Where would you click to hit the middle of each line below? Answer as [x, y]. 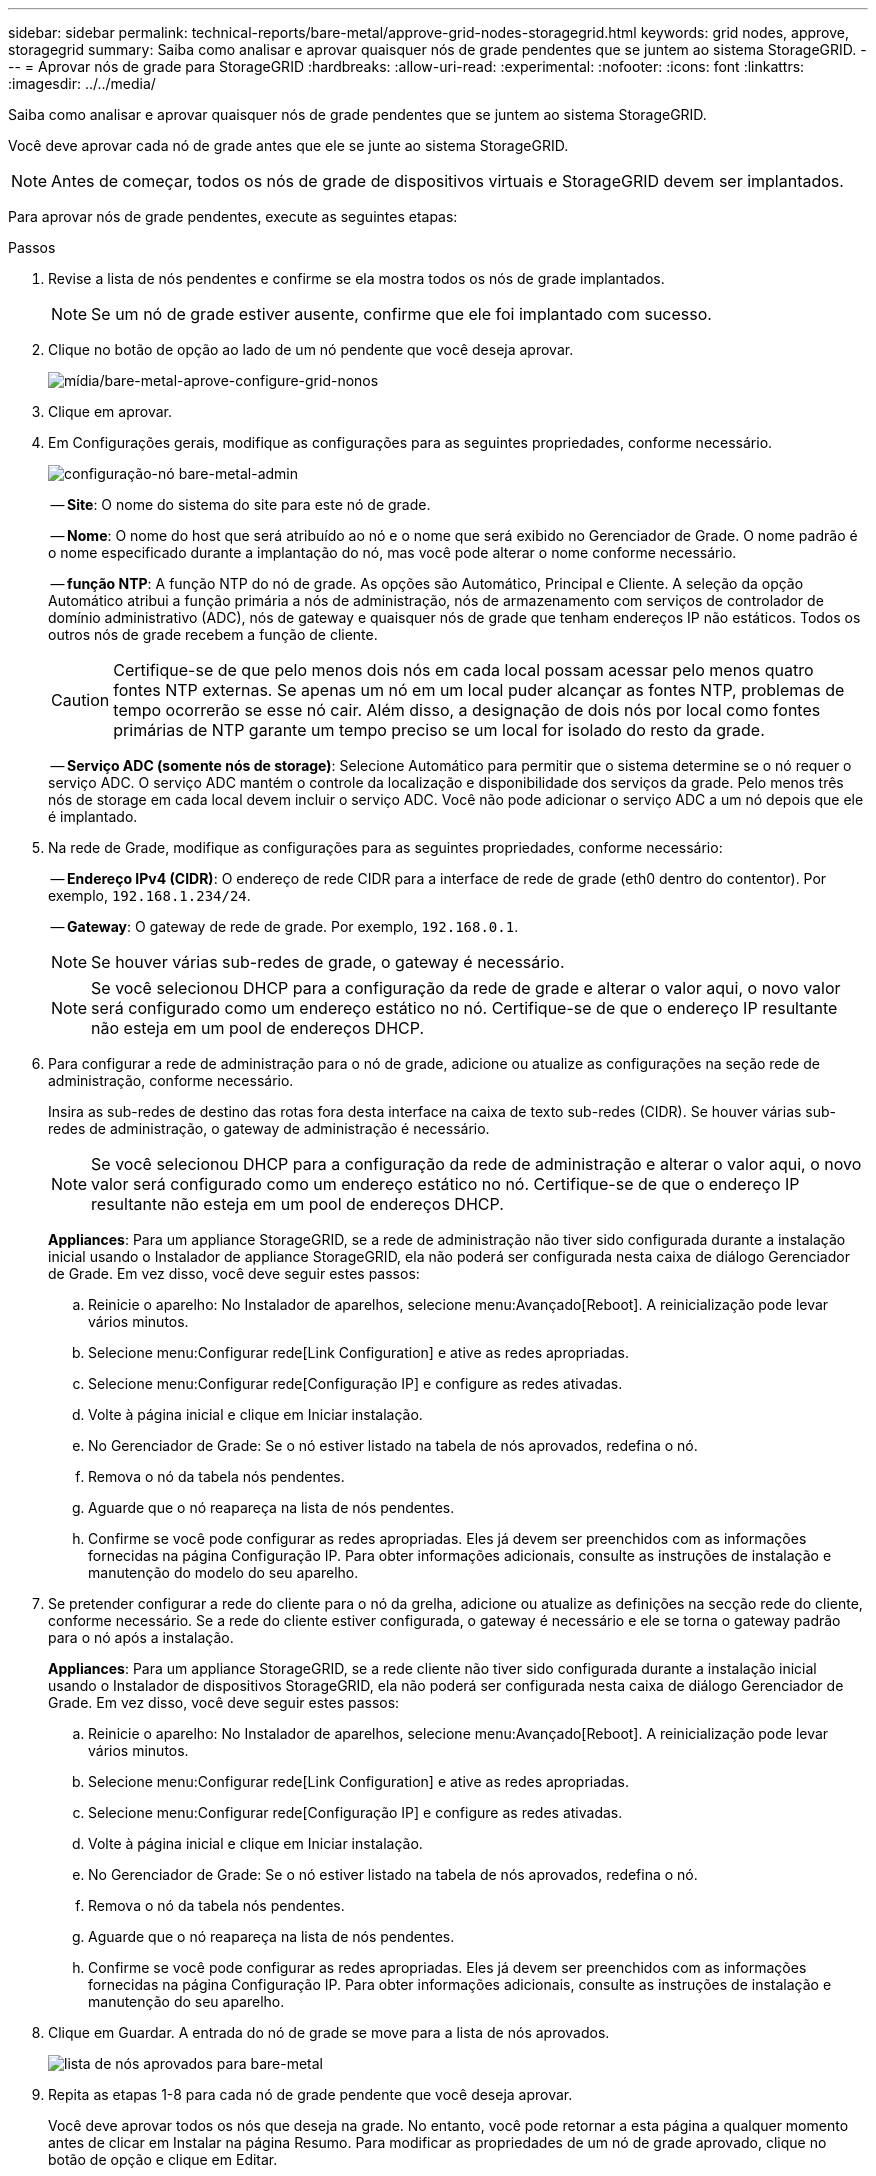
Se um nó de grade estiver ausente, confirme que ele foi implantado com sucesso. [401, 314]
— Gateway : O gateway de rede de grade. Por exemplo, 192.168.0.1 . [284, 926]
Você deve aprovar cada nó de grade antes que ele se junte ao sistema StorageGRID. [288, 145]
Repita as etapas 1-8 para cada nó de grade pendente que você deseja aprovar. [310, 2094]
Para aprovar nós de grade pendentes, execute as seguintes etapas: [233, 216]
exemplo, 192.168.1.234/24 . [149, 895]
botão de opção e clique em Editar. [163, 2159]
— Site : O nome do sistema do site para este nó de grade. [240, 504]
